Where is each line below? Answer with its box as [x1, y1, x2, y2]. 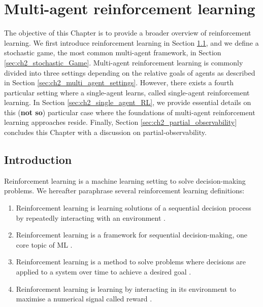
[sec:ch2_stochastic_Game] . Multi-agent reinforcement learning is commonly [4, 57, 243, 67]
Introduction [4, 152, 72, 167]
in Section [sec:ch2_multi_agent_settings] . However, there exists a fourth [4, 77, 234, 88]
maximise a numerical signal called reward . [16, 293, 152, 304]
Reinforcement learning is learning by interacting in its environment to [16, 283, 236, 294]
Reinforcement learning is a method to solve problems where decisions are [16, 256, 246, 267]
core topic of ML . [16, 239, 73, 250]
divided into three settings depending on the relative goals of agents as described [4, 67, 255, 78]
